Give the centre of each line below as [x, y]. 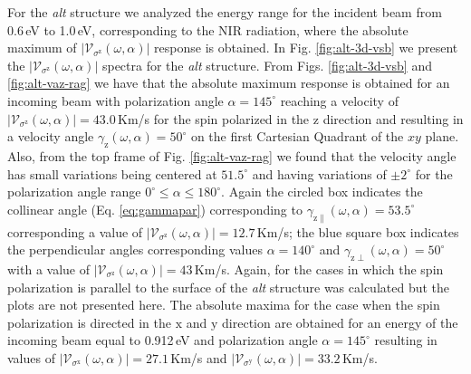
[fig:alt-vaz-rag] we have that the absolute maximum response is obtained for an [229, 83]
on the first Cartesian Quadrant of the [297, 136]
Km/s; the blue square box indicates [358, 231]
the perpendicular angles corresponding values [135, 249]
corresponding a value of [75, 231]
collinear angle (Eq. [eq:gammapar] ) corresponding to [155, 209]
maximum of [42, 48]
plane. [442, 136]
